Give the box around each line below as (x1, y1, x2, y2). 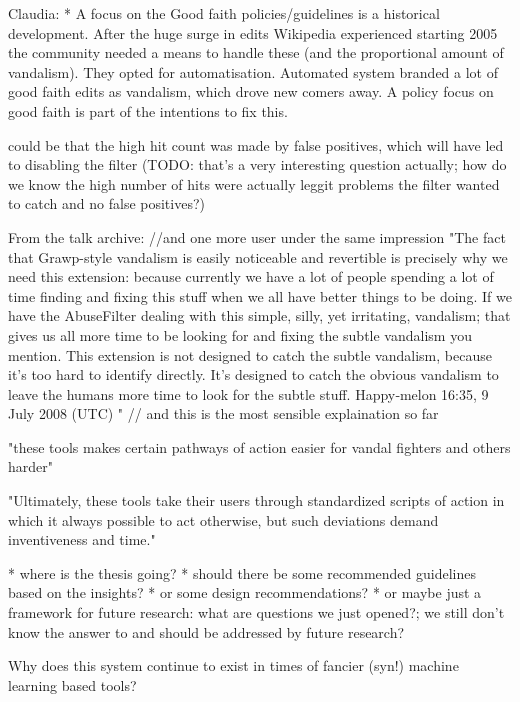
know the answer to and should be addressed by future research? (8, 621, 405, 642)
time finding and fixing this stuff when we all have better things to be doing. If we (8, 285, 512, 306)
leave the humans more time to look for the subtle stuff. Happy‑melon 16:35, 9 (8, 383, 489, 404)
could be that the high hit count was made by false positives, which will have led (8, 134, 504, 155)
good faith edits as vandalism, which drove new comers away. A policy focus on (8, 81, 494, 102)
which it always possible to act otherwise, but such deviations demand (8, 509, 439, 530)
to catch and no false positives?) (8, 193, 205, 214)
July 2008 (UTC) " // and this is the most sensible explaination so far (8, 403, 439, 424)
